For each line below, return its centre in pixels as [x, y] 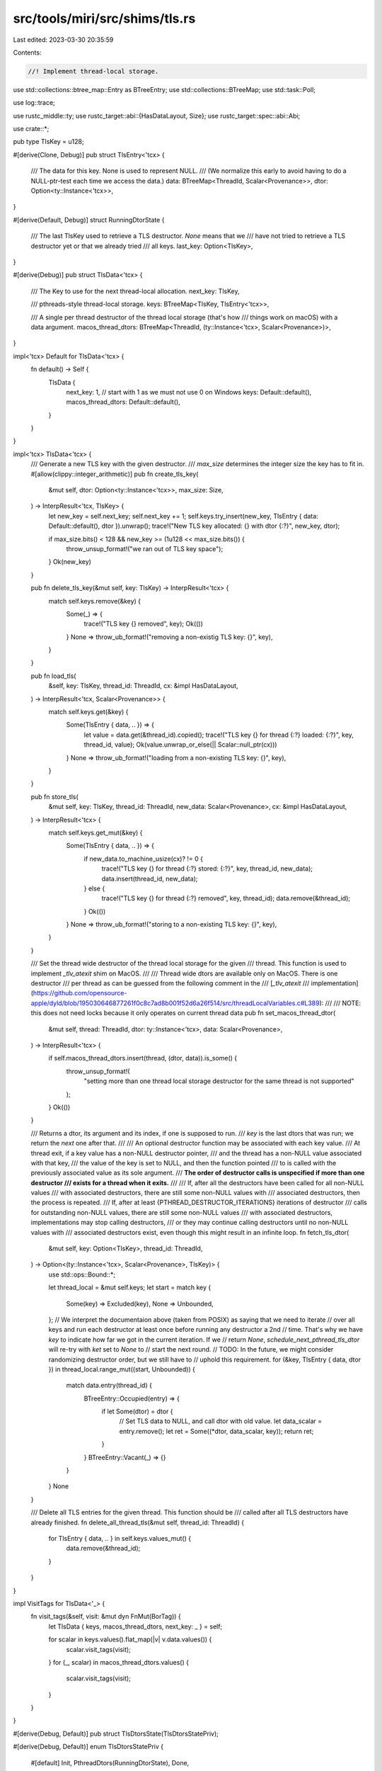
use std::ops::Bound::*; [82, 1274]
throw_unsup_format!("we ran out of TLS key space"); [145, 548]
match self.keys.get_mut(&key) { [95, 832]
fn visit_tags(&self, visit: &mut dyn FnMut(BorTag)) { [106, 1617]
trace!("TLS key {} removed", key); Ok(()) [143, 624]
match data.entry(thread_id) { [109, 1386]
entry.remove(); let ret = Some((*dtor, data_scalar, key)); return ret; [216, 1431]
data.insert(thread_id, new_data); [150, 878]
